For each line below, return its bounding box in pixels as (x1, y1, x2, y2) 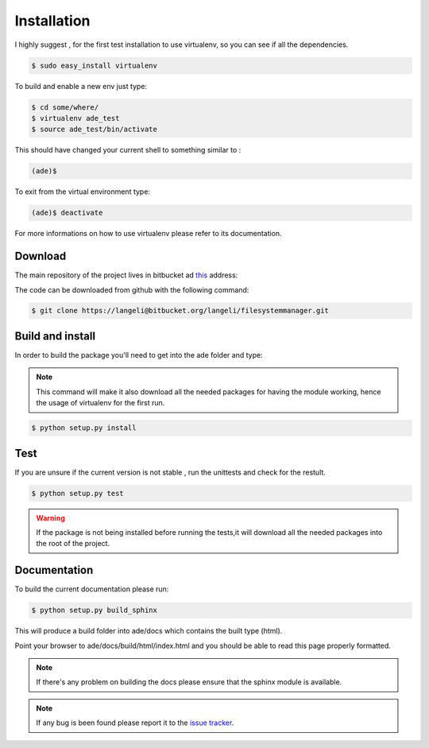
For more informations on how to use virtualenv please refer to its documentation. (14, 229, 282, 238)
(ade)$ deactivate (31, 208, 103, 218)
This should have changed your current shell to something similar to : (14, 145, 242, 155)
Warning (36, 513, 65, 522)
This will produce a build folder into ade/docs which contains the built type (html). (14, 626, 283, 636)
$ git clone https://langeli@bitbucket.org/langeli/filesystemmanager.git (31, 306, 330, 316)
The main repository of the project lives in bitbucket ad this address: (14, 270, 238, 280)
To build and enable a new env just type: (14, 81, 147, 91)
